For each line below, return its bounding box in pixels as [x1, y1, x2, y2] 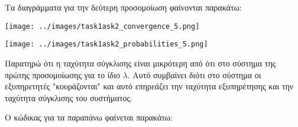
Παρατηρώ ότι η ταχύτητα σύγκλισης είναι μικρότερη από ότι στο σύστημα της [5, 56, 276, 69]
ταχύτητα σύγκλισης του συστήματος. [5, 91, 132, 103]
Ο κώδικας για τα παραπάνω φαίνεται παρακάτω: [5, 111, 173, 123]
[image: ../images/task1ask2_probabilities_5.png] [5, 40, 208, 49]
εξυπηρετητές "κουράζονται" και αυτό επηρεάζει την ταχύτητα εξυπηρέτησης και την [5, 80, 294, 92]
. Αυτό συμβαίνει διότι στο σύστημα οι [127, 68, 261, 81]
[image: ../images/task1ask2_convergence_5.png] [5, 22, 200, 31]
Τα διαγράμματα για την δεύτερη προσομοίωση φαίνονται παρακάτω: [5, 1, 242, 13]
